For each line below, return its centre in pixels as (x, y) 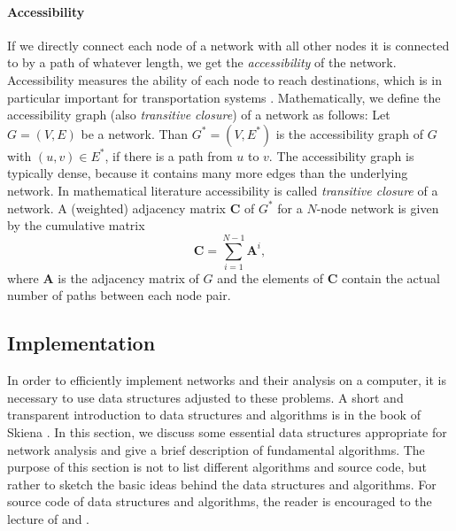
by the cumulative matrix (76, 225)
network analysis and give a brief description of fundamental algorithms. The (216, 449)
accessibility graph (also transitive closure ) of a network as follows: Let (199, 115)
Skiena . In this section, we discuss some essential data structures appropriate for (227, 432)
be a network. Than (135, 133)
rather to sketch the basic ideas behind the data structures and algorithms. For (222, 484)
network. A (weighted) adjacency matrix (117, 208)
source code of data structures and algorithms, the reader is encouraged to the (220, 501)
